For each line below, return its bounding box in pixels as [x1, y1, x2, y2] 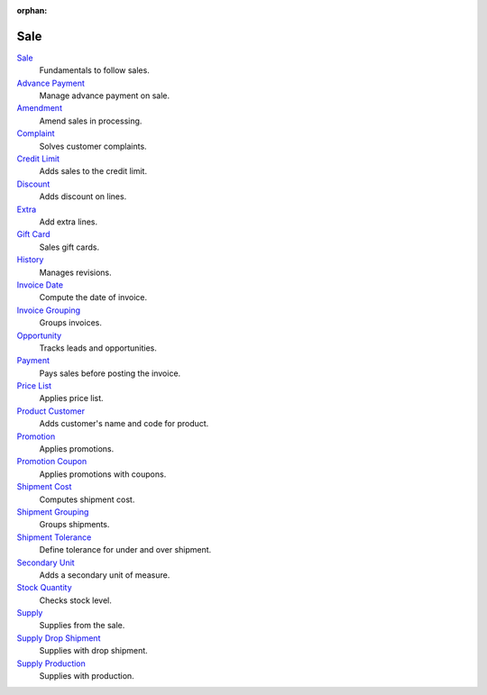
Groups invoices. [39, 317, 103, 328]
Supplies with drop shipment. [39, 645, 148, 656]
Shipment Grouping [16, 506, 89, 517]
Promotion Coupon [16, 456, 87, 467]
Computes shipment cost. [39, 494, 135, 505]
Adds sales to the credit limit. [39, 166, 148, 177]
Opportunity [16, 330, 62, 341]
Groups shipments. [39, 519, 110, 530]
